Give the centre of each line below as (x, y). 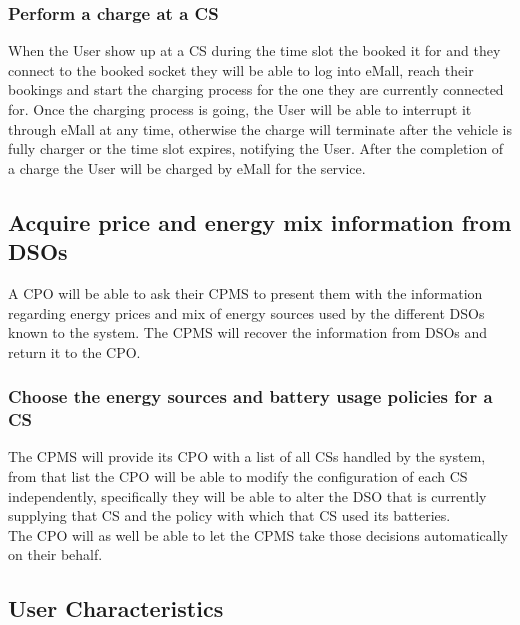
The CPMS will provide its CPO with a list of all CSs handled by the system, (247, 456)
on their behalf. (55, 554)
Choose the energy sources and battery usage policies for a (250, 396)
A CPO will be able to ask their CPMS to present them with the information (245, 292)
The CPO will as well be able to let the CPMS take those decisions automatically (258, 534)
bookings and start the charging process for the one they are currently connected (256, 89)
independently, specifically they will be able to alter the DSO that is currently (247, 495)
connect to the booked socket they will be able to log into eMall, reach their (241, 69)
